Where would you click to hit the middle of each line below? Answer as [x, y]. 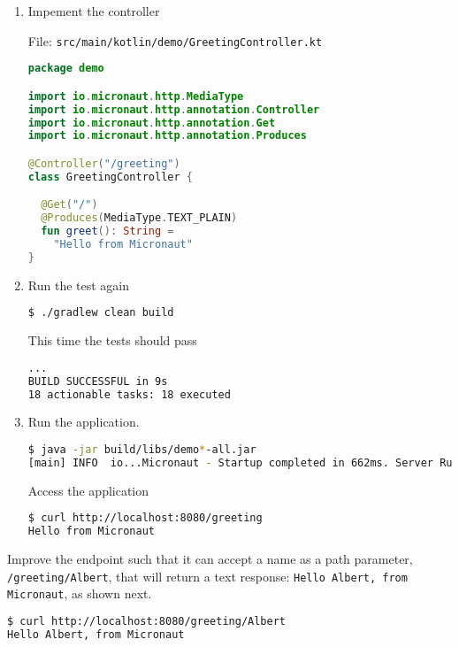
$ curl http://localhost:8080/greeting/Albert [146, 621]
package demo [66, 69]
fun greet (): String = [107, 231]
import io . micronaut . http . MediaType [136, 96]
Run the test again [79, 285]
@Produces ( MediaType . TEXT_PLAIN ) [139, 218]
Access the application [88, 490]
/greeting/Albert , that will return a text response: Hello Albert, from [207, 576]
